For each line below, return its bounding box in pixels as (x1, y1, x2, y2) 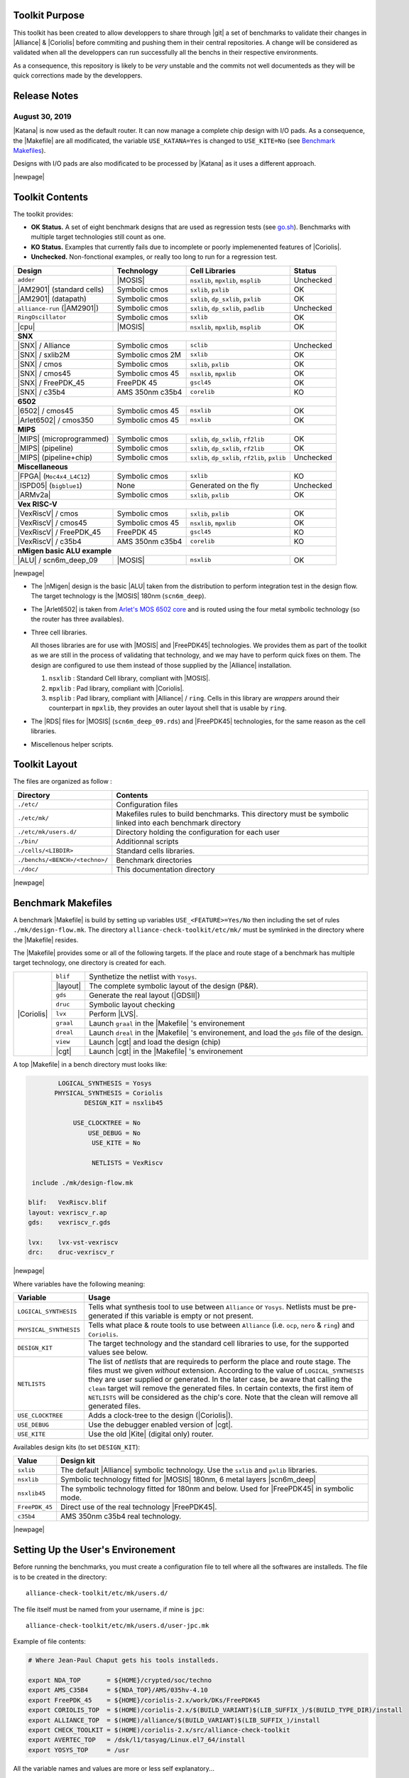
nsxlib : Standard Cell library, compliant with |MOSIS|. (48, 674, 211, 683)
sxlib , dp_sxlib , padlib (190, 303, 265, 313)
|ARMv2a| (17, 489, 51, 499)
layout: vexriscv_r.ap (28, 1208, 107, 1216)
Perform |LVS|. (89, 1008, 138, 1018)
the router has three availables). (31, 615, 124, 624)
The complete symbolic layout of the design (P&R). (89, 981, 258, 991)
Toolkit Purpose (13, 9, 85, 21)
